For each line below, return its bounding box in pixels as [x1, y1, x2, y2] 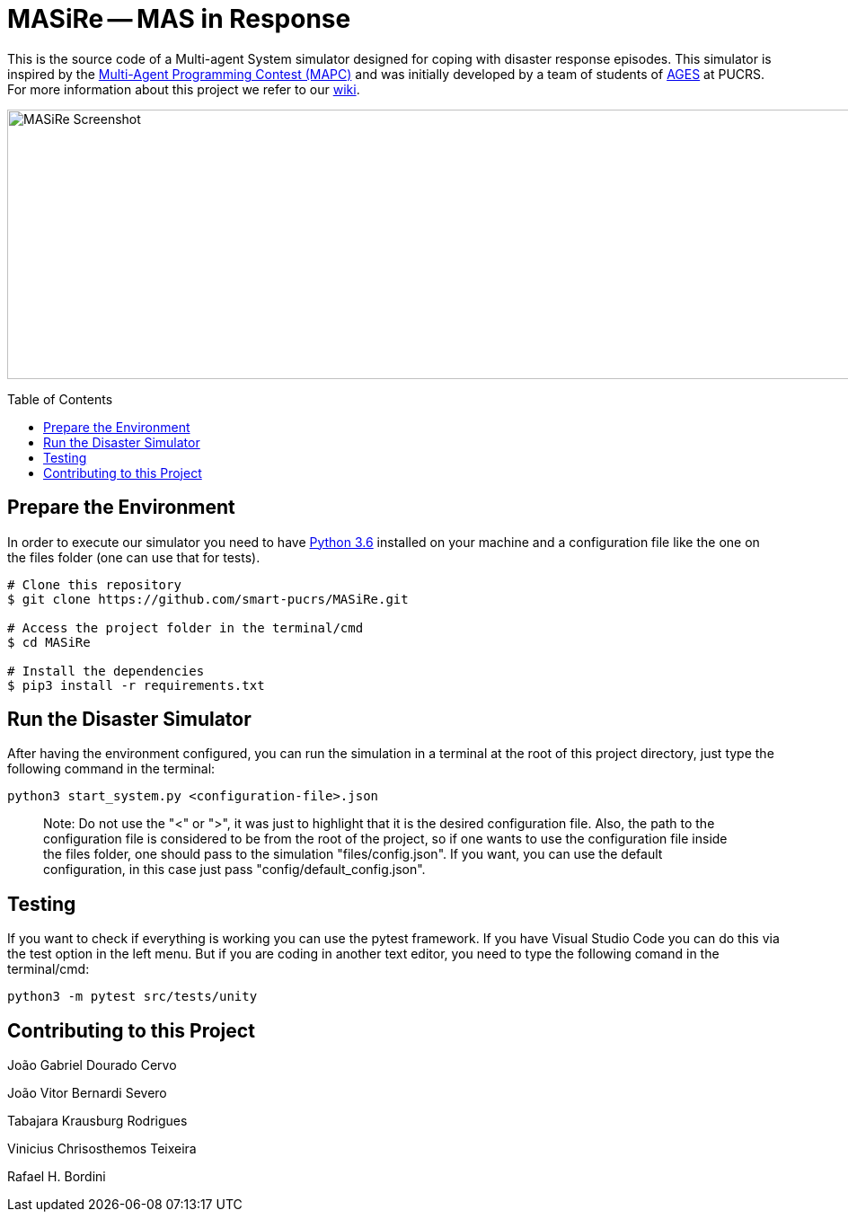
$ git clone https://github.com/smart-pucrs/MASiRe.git [7, 591, 409, 606]
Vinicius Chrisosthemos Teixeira [7, 1141, 197, 1157]
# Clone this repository [7, 577, 181, 592]
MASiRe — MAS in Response [7, 4, 351, 34]
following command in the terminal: [7, 761, 216, 777]
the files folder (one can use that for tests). [7, 549, 261, 565]
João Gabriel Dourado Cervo [7, 1057, 177, 1073]
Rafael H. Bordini [7, 1169, 106, 1185]
